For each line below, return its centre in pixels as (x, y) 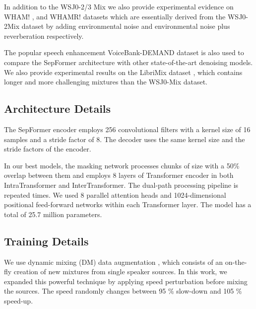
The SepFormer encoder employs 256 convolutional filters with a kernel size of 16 (127, 129)
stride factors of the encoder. (48, 149)
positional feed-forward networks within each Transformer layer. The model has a (128, 204)
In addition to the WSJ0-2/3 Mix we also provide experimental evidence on (119, 6)
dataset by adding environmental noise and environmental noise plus (126, 26)
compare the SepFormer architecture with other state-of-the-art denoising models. (128, 62)
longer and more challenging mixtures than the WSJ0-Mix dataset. (106, 82)
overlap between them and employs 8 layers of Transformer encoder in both (119, 175)
